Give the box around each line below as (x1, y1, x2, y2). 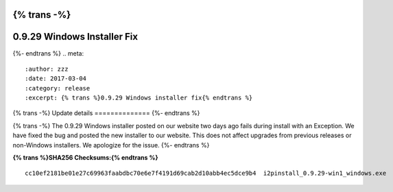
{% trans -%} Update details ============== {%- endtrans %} (12, 109, 200, 117)
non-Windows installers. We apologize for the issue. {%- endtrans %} (12, 141, 210, 149)
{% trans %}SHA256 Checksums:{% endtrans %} (12, 154, 158, 162)
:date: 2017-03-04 (25, 75, 87, 82)
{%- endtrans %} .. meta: (12, 49, 84, 58)
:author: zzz (25, 65, 69, 73)
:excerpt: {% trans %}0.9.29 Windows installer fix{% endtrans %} (25, 94, 253, 102)
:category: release (25, 84, 91, 92)
